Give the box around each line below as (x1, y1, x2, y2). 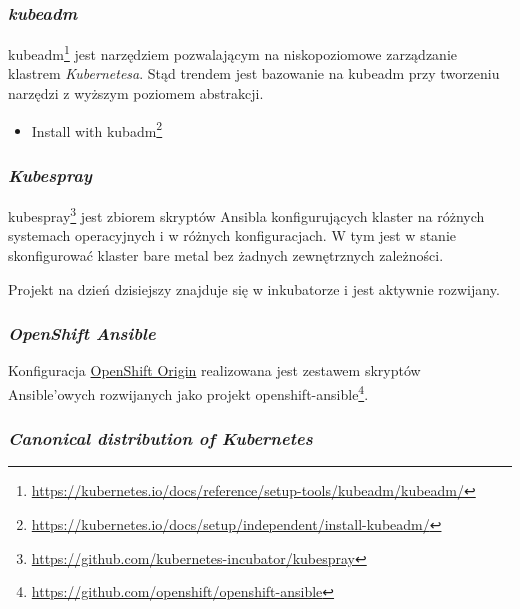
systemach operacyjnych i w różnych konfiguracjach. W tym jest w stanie (8, 225, 456, 246)
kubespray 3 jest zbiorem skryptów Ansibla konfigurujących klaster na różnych (8, 203, 485, 226)
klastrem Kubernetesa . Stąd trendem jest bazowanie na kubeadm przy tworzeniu (8, 63, 500, 84)
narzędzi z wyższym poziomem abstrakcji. (8, 83, 264, 104)
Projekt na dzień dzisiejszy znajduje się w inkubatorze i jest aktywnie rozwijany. (8, 278, 500, 299)
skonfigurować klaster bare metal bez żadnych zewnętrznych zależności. (8, 244, 444, 265)
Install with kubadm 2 (31, 117, 163, 141)
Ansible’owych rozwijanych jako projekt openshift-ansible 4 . (8, 380, 369, 404)
